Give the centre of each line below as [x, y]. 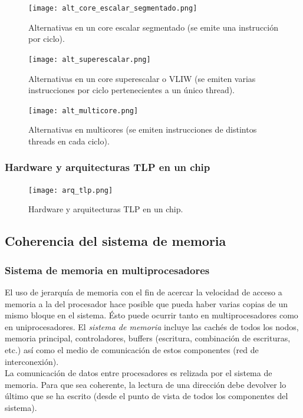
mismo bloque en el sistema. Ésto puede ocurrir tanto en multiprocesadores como [151, 315]
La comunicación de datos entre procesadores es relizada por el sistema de [139, 373]
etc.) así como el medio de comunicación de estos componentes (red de [132, 349]
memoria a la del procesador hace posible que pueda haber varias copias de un [146, 303]
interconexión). [32, 361]
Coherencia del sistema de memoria [116, 241]
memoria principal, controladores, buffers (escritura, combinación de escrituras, [148, 338]
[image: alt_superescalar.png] [90, 59]
